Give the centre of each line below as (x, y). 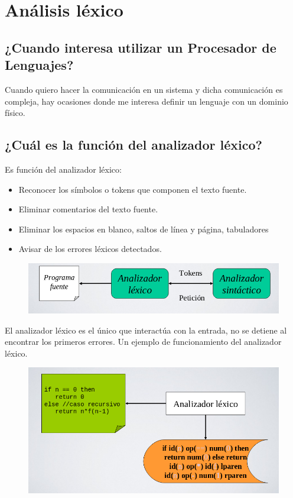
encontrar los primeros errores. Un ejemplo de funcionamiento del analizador (143, 342)
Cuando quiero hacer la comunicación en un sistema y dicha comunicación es (144, 89)
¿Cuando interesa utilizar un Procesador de (141, 47)
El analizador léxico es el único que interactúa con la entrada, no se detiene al (146, 330)
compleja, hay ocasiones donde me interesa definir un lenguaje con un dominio (146, 101)
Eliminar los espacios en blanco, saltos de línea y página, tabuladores (144, 229)
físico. (15, 113)
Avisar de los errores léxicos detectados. (90, 249)
